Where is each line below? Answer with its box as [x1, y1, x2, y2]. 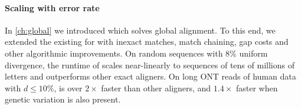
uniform [239, 47, 268, 59]
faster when [235, 81, 278, 94]
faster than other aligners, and [101, 81, 211, 94]
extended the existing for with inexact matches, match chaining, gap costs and [5, 35, 289, 48]
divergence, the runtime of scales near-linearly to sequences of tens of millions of [5, 58, 295, 71]
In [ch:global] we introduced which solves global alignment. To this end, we [5, 24, 276, 36]
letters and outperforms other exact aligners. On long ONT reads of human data [5, 70, 296, 82]
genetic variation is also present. [5, 93, 121, 105]
